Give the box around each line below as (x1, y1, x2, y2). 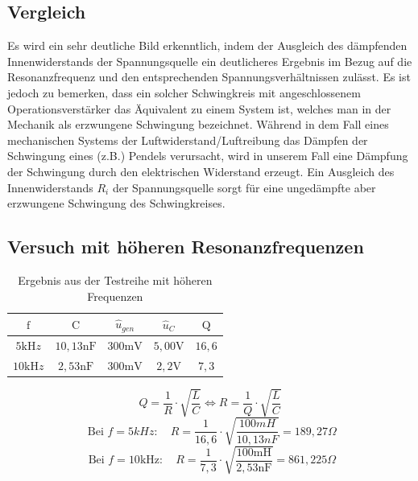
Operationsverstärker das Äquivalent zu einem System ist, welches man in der (7, 100, 391, 117)
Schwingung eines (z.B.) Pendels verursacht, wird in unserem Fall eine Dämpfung (7, 147, 408, 164)
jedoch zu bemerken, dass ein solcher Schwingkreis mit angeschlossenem (7, 84, 361, 101)
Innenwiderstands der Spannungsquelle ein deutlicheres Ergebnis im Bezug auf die (7, 52, 412, 69)
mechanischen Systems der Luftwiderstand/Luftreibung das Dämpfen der (7, 131, 368, 148)
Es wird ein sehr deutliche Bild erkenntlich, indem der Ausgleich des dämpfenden (7, 37, 408, 54)
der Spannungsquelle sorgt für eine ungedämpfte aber (112, 179, 376, 195)
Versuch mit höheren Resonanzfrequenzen (7, 234, 364, 259)
